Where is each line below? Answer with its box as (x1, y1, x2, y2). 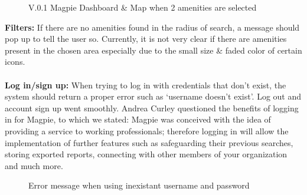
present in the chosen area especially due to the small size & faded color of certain (5, 44, 302, 56)
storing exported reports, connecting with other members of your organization (5, 148, 288, 160)
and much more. (5, 159, 63, 171)
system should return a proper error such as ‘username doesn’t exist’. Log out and (5, 90, 302, 103)
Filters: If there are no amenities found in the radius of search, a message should (5, 21, 300, 33)
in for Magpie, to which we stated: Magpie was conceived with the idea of (5, 113, 271, 125)
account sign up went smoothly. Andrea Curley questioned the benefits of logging (5, 101, 299, 114)
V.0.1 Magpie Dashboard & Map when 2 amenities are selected (28, 1, 257, 13)
